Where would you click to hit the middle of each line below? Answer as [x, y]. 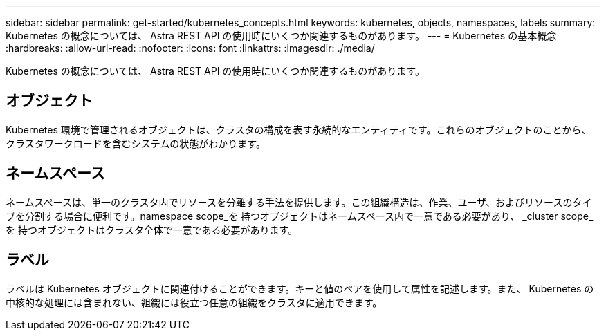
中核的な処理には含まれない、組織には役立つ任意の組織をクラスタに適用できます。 [194, 302]
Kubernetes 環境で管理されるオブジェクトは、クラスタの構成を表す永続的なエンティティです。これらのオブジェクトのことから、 [299, 129]
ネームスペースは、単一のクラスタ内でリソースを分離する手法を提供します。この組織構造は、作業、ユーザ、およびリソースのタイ [299, 202]
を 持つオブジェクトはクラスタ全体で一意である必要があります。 [152, 230]
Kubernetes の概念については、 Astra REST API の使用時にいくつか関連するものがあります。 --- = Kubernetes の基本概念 [281, 36]
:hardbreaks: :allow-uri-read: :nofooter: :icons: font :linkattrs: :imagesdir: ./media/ [190, 48]
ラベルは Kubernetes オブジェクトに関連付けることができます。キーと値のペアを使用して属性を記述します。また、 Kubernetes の [300, 288]
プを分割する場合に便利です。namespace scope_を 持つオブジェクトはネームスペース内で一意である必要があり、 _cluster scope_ [300, 216]
